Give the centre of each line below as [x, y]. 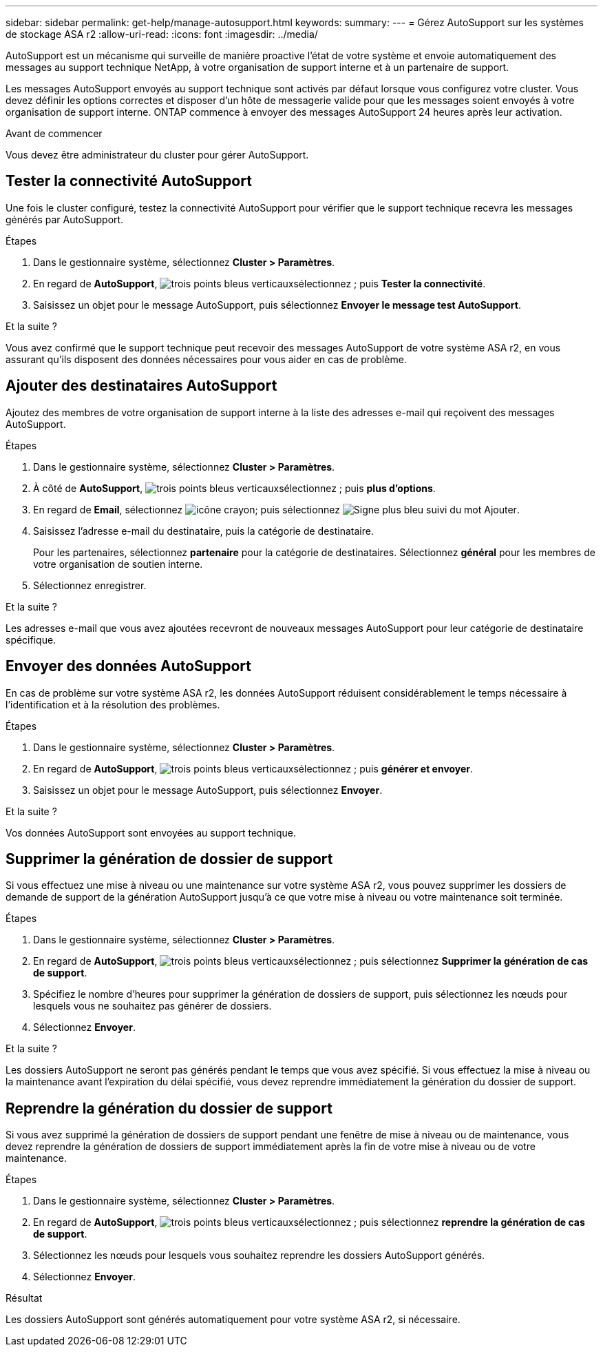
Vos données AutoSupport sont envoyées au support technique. [151, 832]
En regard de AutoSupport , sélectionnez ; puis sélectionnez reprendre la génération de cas [309, 1222]
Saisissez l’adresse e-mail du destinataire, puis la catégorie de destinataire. [203, 531]
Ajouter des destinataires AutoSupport [141, 386]
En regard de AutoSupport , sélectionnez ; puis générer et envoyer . [253, 768]
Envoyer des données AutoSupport [128, 666]
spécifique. [31, 639]
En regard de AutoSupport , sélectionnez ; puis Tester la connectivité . [260, 283]
